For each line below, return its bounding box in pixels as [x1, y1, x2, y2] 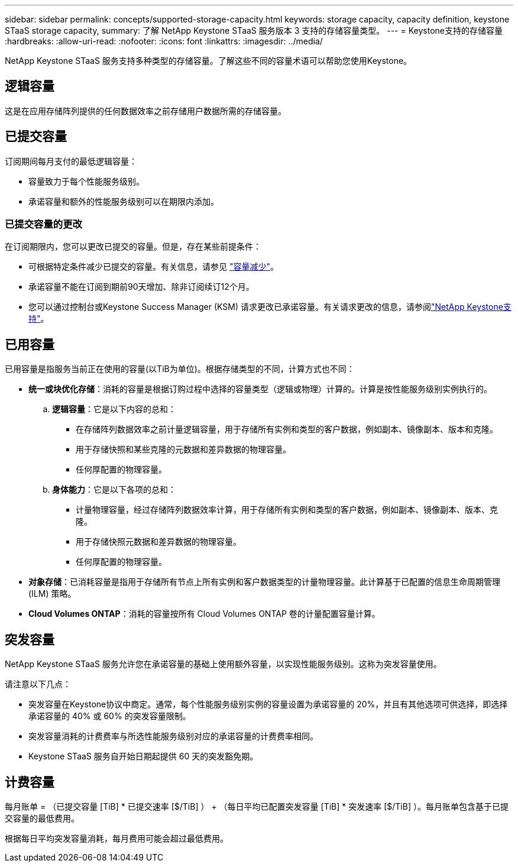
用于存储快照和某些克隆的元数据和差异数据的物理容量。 [76, 444, 291, 455]
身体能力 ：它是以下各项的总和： [52, 484, 176, 495]
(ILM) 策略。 [28, 588, 76, 599]
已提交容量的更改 [5, 218, 82, 231]
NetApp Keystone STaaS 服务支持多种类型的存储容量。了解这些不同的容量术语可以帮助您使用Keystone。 [5, 56, 412, 66]
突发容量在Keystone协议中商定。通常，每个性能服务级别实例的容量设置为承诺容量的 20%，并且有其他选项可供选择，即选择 [28, 699, 508, 710]
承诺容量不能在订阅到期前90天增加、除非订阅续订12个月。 [28, 282, 254, 292]
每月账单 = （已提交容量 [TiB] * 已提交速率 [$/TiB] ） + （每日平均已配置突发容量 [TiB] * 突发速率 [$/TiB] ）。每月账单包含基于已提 [5, 801, 509, 811]
